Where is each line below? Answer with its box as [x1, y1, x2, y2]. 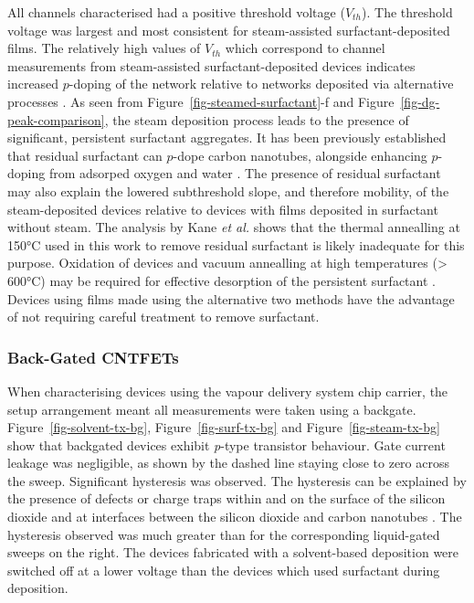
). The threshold [362, 3, 453, 21]
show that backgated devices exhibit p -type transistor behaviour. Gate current [7, 435, 446, 454]
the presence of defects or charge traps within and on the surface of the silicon [7, 489, 446, 508]
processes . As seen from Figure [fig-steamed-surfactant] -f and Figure [7, 91, 395, 111]
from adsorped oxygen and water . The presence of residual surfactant [48, 164, 441, 183]
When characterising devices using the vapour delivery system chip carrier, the [7, 381, 448, 400]
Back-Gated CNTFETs [7, 345, 179, 368]
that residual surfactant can [7, 145, 163, 164]
